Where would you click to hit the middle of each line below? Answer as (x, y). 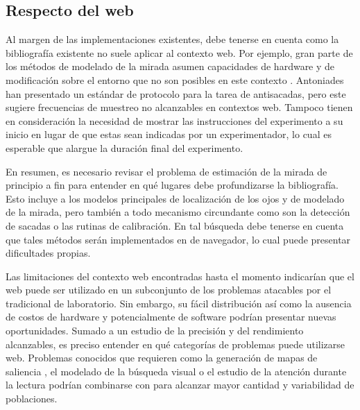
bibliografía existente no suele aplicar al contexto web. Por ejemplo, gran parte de (179, 52)
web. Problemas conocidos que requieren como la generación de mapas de (162, 358)
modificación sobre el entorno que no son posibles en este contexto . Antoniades (175, 79)
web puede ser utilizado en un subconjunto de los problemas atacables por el (169, 290)
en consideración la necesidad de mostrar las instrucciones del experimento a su (174, 120)
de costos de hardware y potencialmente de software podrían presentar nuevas (171, 317)
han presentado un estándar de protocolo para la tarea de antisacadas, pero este (176, 93)
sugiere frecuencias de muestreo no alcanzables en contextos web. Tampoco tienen (179, 107)
